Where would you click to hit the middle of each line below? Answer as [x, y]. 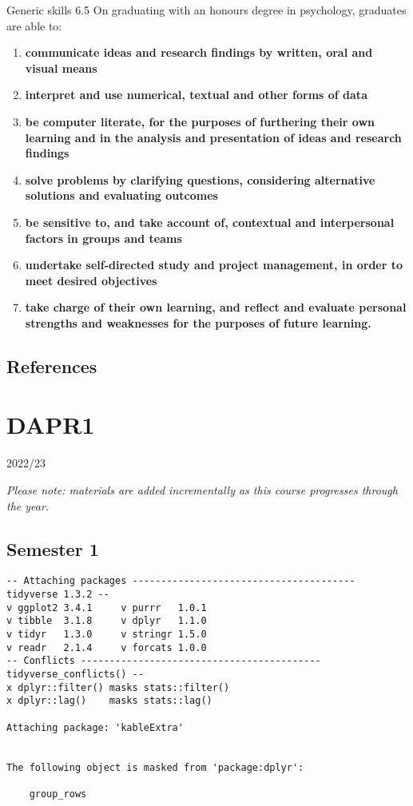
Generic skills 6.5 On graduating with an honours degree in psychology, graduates [206, 10]
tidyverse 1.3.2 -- [58, 595]
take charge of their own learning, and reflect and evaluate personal [216, 307]
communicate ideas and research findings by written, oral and [199, 52]
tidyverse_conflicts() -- [75, 674]
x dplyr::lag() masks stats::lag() [109, 701]
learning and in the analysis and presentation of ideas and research [213, 137]
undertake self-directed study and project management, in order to [214, 265]
